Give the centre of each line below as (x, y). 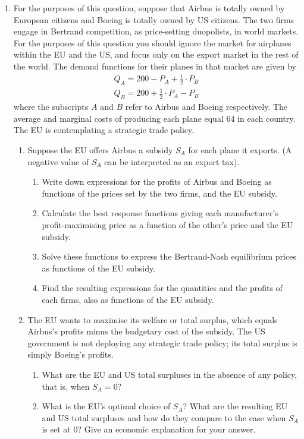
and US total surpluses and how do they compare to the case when (164, 417)
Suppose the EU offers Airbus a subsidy (100, 150)
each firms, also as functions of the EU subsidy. (128, 299)
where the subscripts (51, 107)
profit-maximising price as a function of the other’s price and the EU (167, 225)
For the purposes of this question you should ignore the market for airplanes (152, 42)
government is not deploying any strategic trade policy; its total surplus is (162, 342)
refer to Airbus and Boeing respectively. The (206, 107)
